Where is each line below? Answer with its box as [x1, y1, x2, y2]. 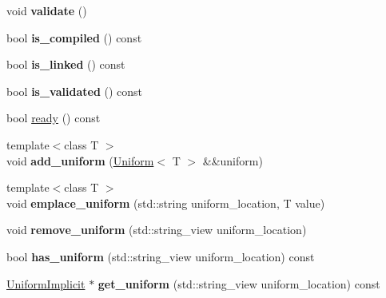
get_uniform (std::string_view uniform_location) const [97, 275, 380, 292]
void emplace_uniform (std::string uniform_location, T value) [6, 194, 325, 211]
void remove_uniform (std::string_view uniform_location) [6, 221, 307, 238]
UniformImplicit [6, 275, 86, 292]
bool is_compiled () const [6, 29, 142, 46]
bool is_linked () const [6, 56, 125, 73]
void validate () [6, 2, 87, 18]
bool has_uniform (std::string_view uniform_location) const [6, 248, 315, 264]
